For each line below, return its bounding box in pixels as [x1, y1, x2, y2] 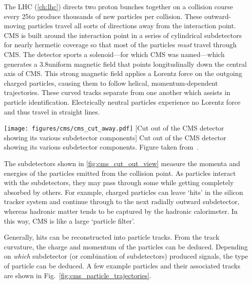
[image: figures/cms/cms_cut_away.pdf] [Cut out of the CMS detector [4, 123, 224, 133]
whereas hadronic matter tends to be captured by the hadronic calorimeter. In [4, 206, 238, 216]
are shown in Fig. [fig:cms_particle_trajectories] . [4, 270, 152, 280]
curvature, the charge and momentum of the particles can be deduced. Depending [4, 241, 248, 251]
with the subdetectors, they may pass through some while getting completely [4, 177, 234, 188]
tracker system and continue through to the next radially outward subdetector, [4, 196, 240, 207]
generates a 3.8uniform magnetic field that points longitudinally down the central [4, 58, 247, 69]
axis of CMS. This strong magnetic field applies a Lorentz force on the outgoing [4, 68, 242, 78]
